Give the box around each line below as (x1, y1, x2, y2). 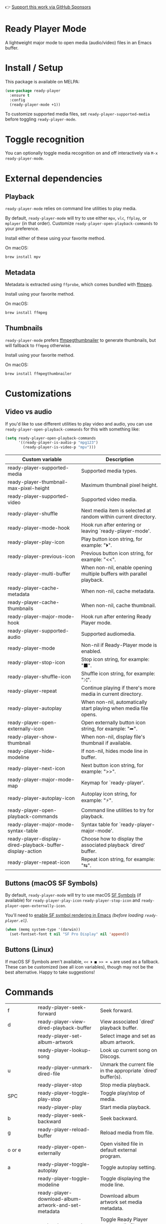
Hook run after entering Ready (81, 613, 152, 620)
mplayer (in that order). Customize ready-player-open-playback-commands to (5, 220, 158, 227)
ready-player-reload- (38, 1126, 90, 1133)
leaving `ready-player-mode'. (81, 528, 151, 535)
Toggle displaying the (100, 1175, 150, 1182)
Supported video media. (81, 496, 137, 503)
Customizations (5, 388, 72, 399)
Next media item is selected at (81, 507, 152, 514)
